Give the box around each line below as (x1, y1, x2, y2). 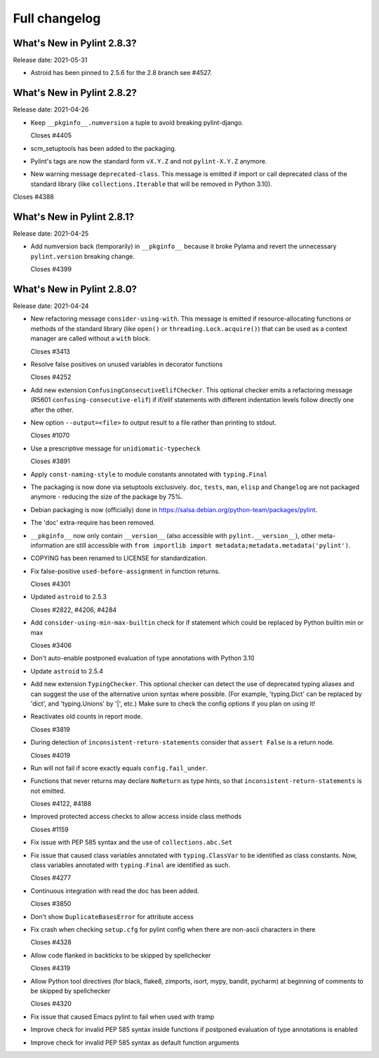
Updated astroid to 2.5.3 (30, 593, 107, 601)
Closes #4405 (30, 131, 72, 140)
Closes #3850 (30, 899, 72, 908)
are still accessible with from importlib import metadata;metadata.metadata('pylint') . (65, 541, 351, 549)
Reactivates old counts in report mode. (30, 712, 143, 721)
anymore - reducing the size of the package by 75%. (30, 493, 183, 501)
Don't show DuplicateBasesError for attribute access (30, 912, 194, 920)
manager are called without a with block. (30, 334, 151, 343)
